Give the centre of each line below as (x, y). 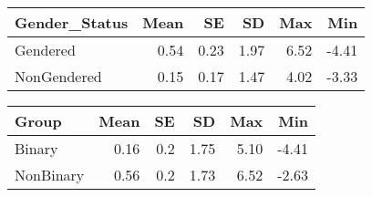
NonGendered (58, 76)
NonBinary (50, 175)
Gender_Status (72, 22)
